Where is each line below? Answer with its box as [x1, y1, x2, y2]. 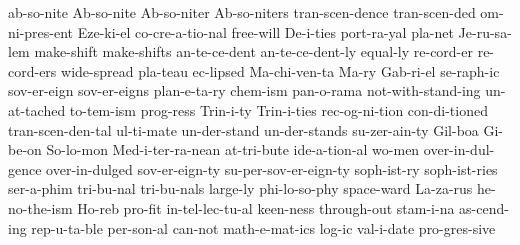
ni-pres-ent [8, 21, 74, 42]
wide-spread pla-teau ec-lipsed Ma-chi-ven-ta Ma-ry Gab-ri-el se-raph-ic [61, 60, 500, 81]
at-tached [8, 99, 66, 120]
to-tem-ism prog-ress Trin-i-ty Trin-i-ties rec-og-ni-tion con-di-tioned [69, 99, 488, 120]
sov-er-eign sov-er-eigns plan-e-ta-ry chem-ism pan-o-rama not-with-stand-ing [8, 80, 481, 101]
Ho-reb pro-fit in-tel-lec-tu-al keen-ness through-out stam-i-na [77, 197, 455, 218]
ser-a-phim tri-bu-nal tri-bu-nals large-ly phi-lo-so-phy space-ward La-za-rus [8, 178, 473, 199]
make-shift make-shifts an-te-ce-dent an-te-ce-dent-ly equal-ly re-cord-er [34, 41, 473, 62]
